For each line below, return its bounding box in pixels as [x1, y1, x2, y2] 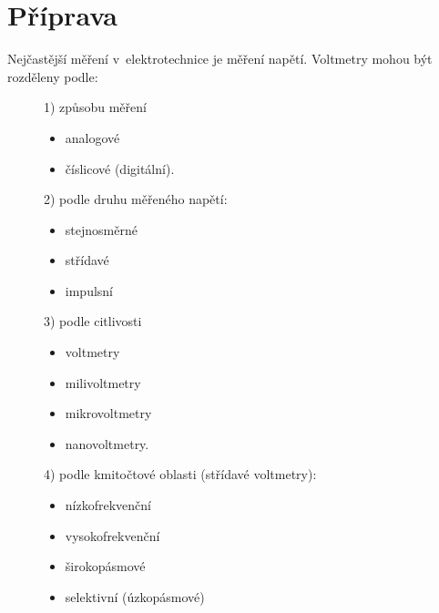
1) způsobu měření [44, 97, 147, 117]
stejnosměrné [65, 220, 138, 239]
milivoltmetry [65, 373, 141, 392]
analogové [65, 128, 120, 147]
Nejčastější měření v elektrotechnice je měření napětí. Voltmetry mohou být [7, 49, 433, 68]
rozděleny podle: [7, 66, 98, 86]
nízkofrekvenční [65, 496, 151, 515]
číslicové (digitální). [65, 158, 175, 178]
